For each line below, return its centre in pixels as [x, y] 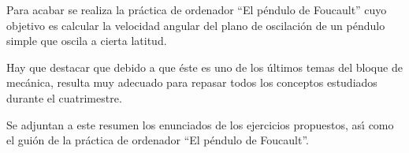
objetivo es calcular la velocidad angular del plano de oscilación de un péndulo [196, 25]
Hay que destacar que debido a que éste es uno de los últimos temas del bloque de [204, 67]
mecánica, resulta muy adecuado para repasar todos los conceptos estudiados [192, 82]
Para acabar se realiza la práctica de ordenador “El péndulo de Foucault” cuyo [197, 9]
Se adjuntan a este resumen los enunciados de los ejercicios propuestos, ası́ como [200, 124]
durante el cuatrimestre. [64, 97]
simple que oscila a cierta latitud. [87, 41]
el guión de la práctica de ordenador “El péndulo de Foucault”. [158, 140]
